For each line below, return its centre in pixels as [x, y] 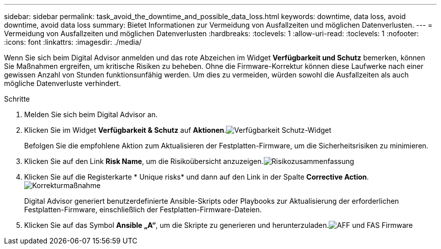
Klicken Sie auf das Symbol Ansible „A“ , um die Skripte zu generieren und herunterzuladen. [177, 225]
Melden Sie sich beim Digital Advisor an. [91, 114]
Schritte [17, 99]
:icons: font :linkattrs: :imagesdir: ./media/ [73, 42]
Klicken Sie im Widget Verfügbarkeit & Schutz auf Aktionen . [125, 130]
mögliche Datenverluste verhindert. [62, 83]
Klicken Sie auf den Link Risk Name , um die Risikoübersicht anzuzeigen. [144, 161]
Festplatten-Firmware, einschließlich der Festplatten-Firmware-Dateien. [143, 210]
